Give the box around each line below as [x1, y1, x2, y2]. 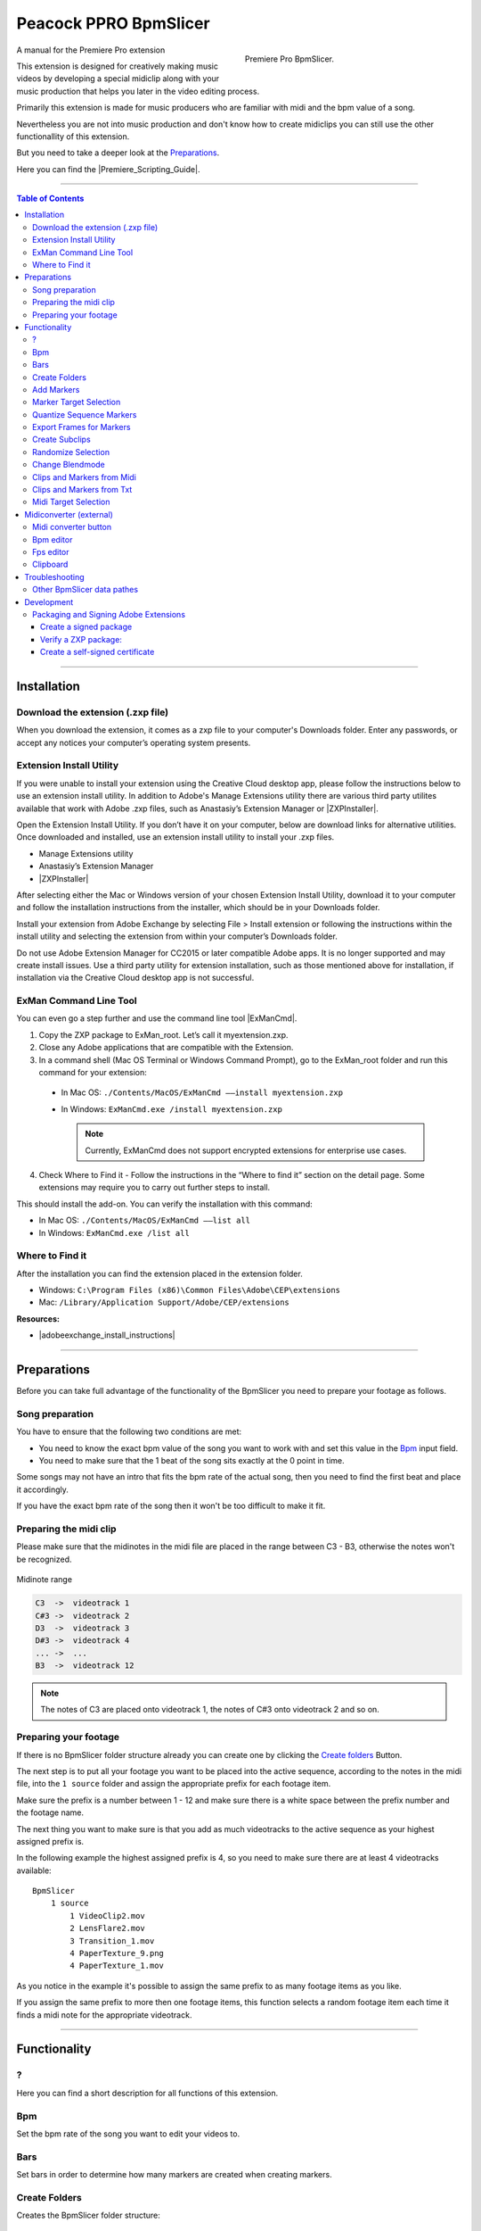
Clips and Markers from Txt [32, 485, 133, 495]
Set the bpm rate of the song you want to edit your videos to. [16, 2128, 240, 2139]
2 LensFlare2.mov [69, 1923, 146, 1934]
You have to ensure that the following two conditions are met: [16, 1426, 242, 1437]
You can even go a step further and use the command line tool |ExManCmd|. [16, 1013, 298, 1024]
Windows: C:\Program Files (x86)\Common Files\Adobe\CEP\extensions [38, 1285, 341, 1296]
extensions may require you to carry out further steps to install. [38, 1182, 271, 1193]
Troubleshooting [24, 571, 85, 582]
